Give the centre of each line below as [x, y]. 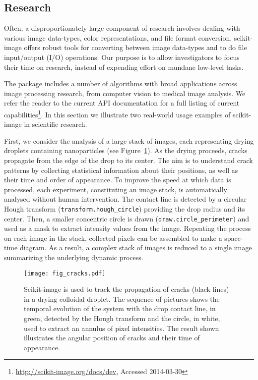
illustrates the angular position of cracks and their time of [112, 338]
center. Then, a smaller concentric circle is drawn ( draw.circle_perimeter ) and [127, 218]
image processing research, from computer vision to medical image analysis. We [125, 93]
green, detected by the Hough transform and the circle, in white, [122, 318]
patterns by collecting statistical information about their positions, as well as [121, 170]
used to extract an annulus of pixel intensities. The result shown [122, 328]
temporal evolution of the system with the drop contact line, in [120, 308]
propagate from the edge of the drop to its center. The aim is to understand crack [129, 160]
